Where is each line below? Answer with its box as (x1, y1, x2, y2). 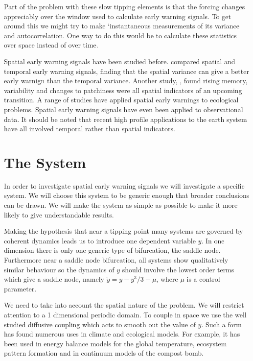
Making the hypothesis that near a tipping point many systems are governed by (4, 226, 243, 236)
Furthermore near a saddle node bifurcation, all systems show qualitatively (4, 255, 229, 265)
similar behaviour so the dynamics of (4, 264, 115, 274)
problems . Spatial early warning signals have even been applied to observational (4, 104, 243, 114)
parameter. (4, 283, 37, 293)
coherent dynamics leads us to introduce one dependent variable (4, 235, 196, 245)
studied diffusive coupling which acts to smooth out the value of (4, 319, 196, 329)
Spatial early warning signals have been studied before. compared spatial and (4, 56, 235, 66)
